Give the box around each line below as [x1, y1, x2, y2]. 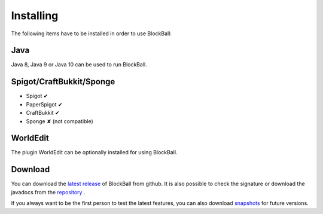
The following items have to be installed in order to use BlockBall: [11, 30, 172, 37]
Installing [11, 9, 59, 22]
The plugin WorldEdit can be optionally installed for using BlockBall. [11, 149, 178, 156]
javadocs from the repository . [11, 188, 86, 195]
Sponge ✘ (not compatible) [26, 117, 94, 125]
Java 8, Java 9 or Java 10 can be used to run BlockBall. [11, 61, 147, 68]
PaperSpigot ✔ [26, 100, 63, 108]
